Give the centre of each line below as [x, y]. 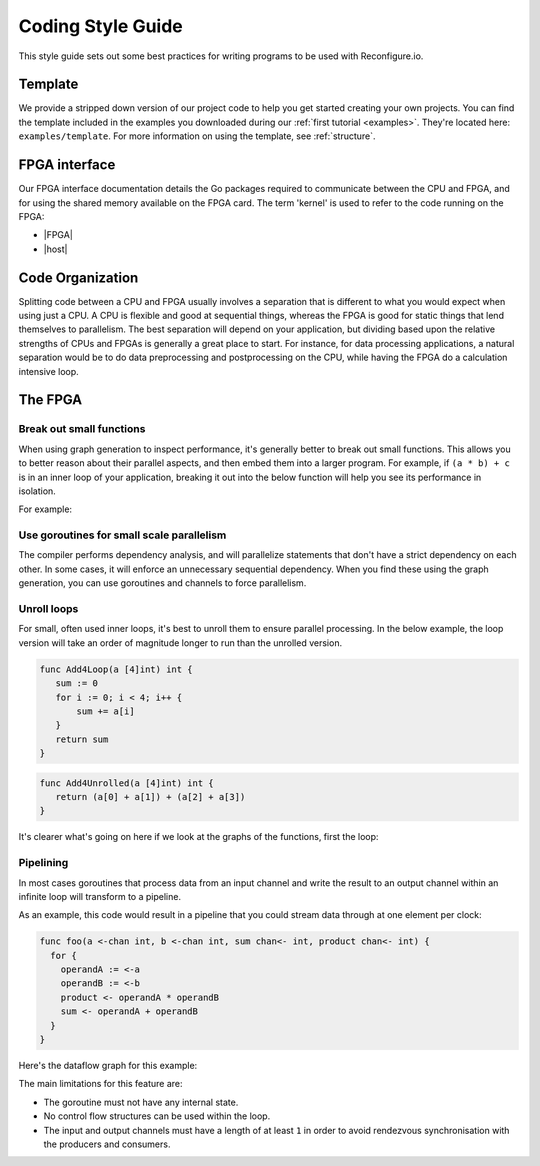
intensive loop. [48, 371]
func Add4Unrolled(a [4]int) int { [126, 783]
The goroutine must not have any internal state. [141, 1102]
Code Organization [78, 277]
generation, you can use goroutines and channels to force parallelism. [162, 583]
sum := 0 [77, 683]
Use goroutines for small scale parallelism [122, 535]
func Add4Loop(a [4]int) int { [116, 669]
